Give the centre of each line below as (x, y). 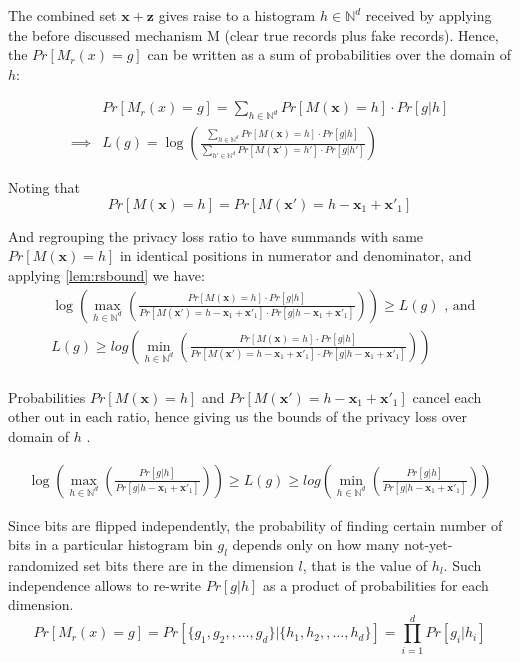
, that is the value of (365, 564)
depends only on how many (316, 544)
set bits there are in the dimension (188, 564)
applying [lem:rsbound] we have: (106, 275)
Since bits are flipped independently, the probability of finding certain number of (255, 524)
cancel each (447, 396)
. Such (462, 564)
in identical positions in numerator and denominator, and (295, 255)
